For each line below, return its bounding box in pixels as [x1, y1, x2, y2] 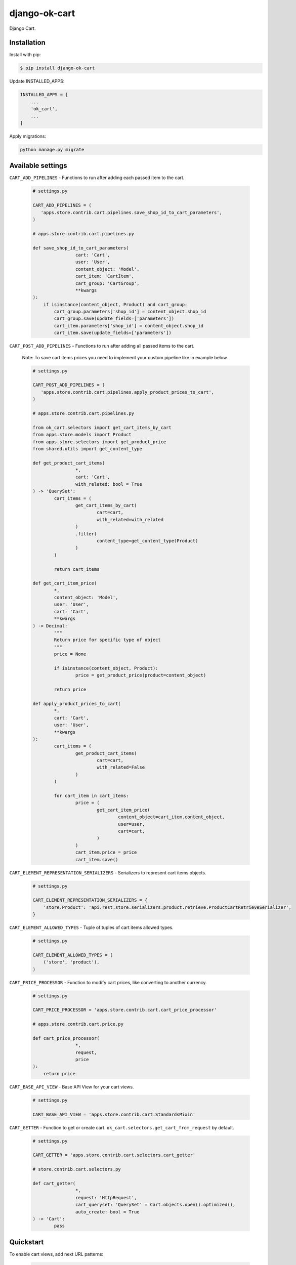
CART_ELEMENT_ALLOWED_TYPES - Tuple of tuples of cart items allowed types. [9, 924, 174, 931]
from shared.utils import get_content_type [32, 446, 143, 451]
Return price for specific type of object [54, 637, 161, 643]
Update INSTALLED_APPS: [9, 78, 65, 85]
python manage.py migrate [20, 147, 84, 152]
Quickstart [9, 1238, 44, 1246]
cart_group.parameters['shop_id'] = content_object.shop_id [54, 309, 206, 315]
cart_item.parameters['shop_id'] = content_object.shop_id [54, 323, 204, 328]
